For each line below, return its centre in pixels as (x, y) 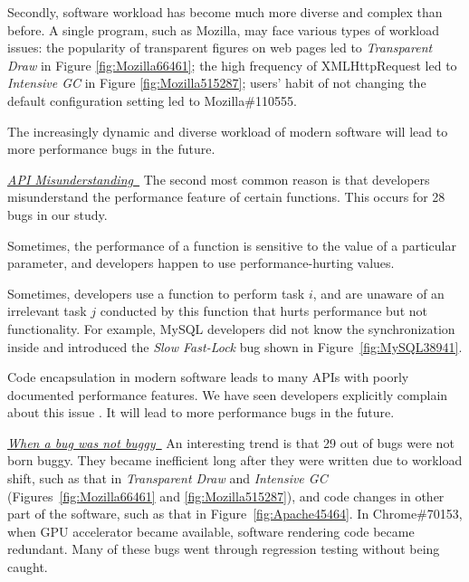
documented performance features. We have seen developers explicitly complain (228, 394)
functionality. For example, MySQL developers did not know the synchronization (231, 328)
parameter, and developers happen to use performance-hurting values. (201, 263)
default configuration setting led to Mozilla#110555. (152, 100)
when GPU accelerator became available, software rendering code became (211, 531)
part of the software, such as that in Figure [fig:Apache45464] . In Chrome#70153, (235, 514)
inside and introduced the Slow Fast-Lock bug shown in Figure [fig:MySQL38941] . (235, 346)
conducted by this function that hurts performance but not (263, 311)
